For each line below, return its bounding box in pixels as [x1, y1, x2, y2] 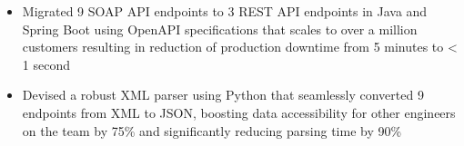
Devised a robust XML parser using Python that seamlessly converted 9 [22, 85, 424, 104]
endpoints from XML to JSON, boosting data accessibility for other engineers [22, 102, 456, 122]
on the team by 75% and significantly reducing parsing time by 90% [22, 121, 402, 140]
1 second [22, 54, 70, 73]
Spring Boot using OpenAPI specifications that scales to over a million [22, 19, 418, 38]
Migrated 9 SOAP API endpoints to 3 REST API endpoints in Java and [22, 2, 428, 20]
